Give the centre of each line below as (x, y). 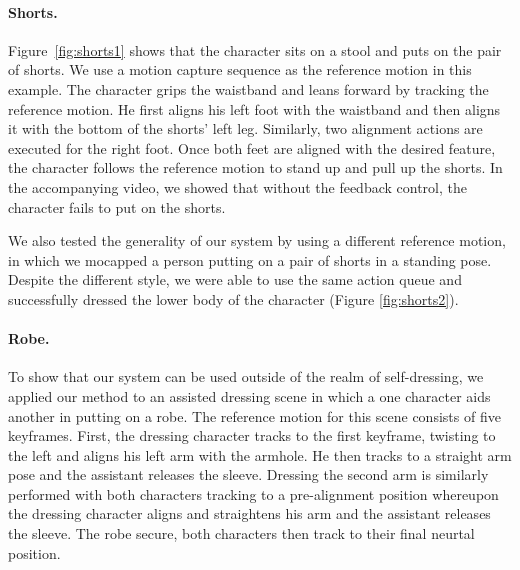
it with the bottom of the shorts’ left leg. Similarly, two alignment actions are (245, 128)
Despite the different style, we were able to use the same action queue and (235, 279)
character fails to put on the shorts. (117, 206)
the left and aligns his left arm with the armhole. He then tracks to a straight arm (260, 454)
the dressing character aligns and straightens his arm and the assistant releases (249, 513)
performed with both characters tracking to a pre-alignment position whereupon (253, 493)
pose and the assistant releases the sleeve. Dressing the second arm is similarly (248, 474)
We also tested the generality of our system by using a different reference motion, (257, 240)
